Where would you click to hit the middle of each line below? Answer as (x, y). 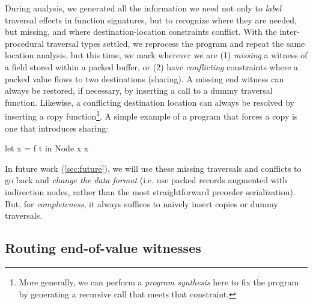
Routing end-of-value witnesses (103, 248)
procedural (25, 43)
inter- (290, 32)
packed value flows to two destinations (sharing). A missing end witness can (144, 78)
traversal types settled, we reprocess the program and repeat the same (176, 43)
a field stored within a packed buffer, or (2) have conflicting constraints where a (152, 66)
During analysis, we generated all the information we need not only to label (143, 8)
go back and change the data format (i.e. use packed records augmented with (146, 180)
